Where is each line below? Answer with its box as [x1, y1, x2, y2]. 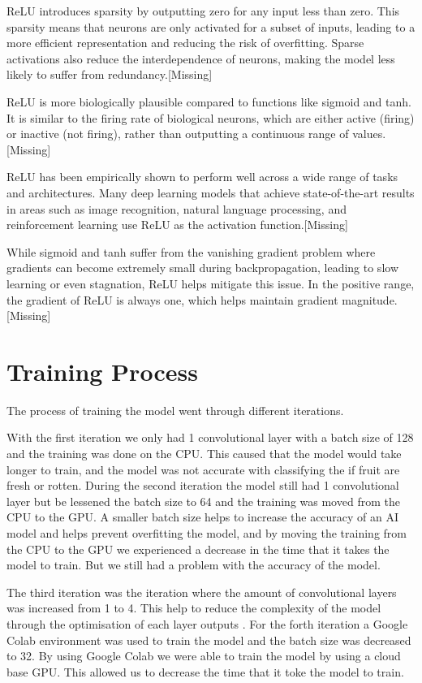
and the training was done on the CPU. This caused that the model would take [6, 445, 402, 461]
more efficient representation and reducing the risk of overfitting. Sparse [6, 34, 364, 51]
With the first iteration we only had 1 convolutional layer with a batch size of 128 [6, 429, 414, 446]
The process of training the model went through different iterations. [6, 401, 344, 418]
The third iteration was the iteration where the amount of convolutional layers [6, 583, 397, 600]
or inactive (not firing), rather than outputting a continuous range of [6, 125, 349, 142]
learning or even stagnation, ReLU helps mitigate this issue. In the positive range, [6, 274, 415, 292]
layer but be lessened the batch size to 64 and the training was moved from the [6, 492, 400, 509]
